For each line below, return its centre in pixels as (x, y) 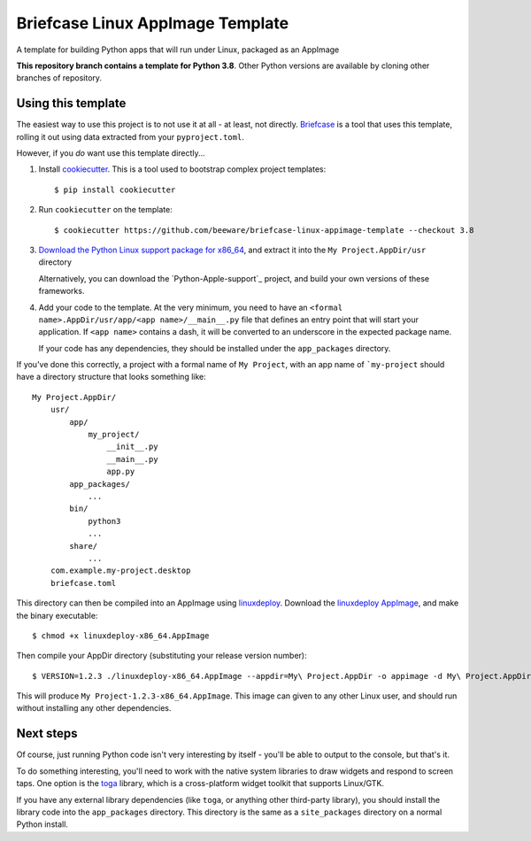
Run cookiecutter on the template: (105, 210)
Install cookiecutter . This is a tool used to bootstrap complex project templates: (182, 169)
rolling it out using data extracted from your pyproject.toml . (131, 136)
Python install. (42, 824)
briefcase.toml (83, 583)
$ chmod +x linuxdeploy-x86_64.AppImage (121, 636)
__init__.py (132, 447)
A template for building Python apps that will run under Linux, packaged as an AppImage (178, 50)
